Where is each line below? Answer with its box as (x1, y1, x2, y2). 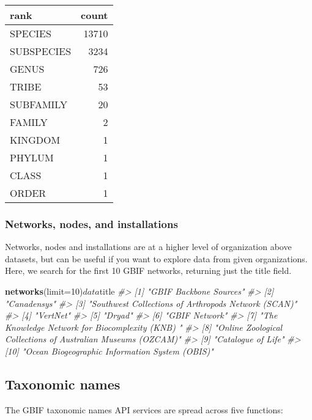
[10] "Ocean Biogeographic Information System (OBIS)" (5, 344, 214, 357)
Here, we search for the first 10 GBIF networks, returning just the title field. (5, 264, 292, 277)
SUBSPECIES (10, 44, 72, 58)
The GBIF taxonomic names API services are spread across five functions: (5, 403, 283, 416)
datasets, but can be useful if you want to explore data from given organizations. (5, 252, 308, 265)
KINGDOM (10, 133, 61, 147)
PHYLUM (10, 150, 54, 164)
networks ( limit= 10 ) (5, 285, 83, 297)
